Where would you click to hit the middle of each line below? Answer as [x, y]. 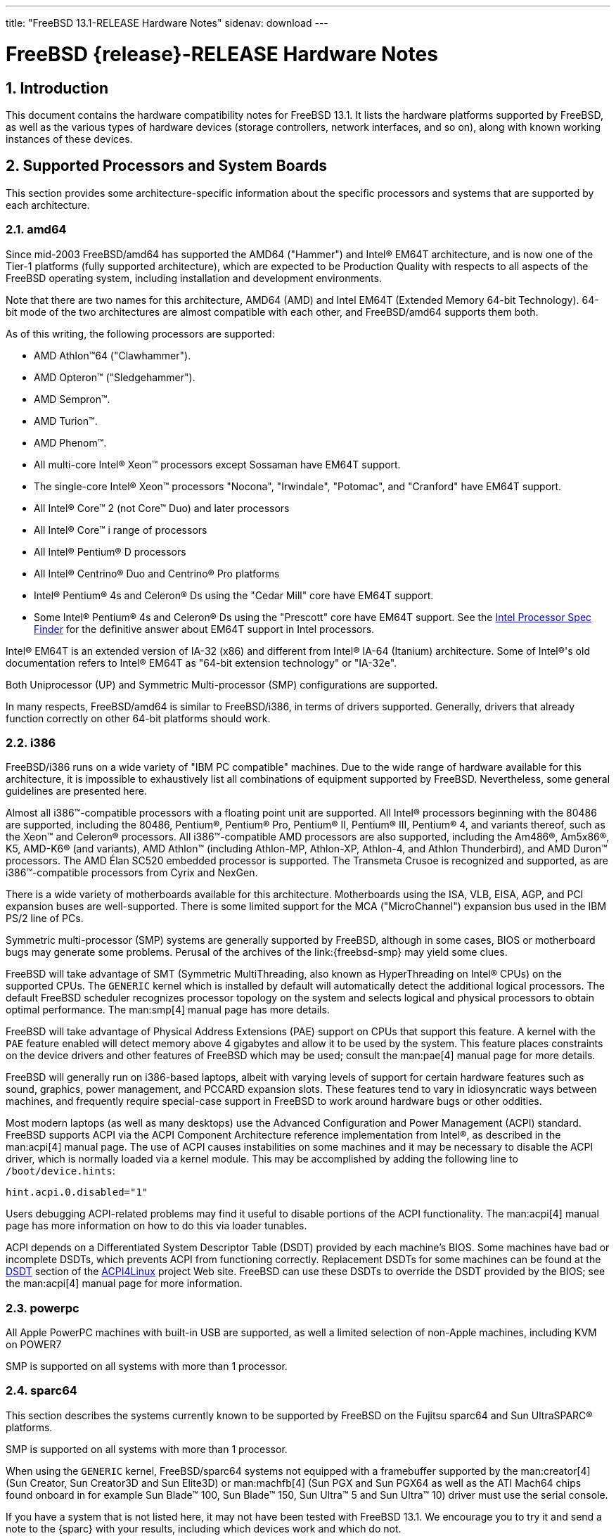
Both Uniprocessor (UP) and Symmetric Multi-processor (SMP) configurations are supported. [222, 684]
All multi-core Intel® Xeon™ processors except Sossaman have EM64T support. [217, 464]
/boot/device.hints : [60, 1171]
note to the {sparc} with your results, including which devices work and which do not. [204, 1528]
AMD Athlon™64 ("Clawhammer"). [113, 355]
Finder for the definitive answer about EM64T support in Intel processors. [204, 629]
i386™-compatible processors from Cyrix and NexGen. [132, 873]
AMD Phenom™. [70, 442]
